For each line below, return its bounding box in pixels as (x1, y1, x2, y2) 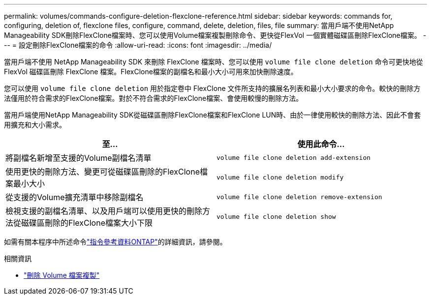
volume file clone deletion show (216, 212, 336, 220)
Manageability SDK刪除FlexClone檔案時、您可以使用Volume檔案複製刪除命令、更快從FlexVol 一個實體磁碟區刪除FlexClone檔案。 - (4, 31, 427, 39)
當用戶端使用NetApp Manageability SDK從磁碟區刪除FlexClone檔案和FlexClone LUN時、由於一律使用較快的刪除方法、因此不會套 (4, 111, 421, 119)
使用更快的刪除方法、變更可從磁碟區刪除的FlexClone (5, 167, 200, 177)
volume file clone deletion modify (216, 173, 344, 181)
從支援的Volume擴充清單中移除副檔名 (5, 192, 144, 202)
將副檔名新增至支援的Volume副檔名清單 (5, 153, 152, 163)
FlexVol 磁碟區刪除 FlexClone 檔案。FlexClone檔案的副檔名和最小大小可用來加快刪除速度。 (4, 67, 298, 76)
